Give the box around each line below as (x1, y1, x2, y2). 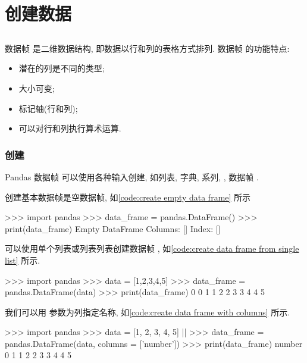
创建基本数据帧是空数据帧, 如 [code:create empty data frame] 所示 (5, 190, 251, 203)
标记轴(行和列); (18, 102, 78, 114)
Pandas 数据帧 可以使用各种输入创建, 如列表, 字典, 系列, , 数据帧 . (5, 170, 259, 183)
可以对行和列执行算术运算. (18, 122, 121, 134)
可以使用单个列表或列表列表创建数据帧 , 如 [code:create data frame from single (5, 242, 299, 255)
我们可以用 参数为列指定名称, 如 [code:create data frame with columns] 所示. (5, 305, 290, 318)
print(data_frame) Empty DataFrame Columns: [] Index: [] (5, 222, 221, 234)
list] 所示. (5, 254, 40, 266)
